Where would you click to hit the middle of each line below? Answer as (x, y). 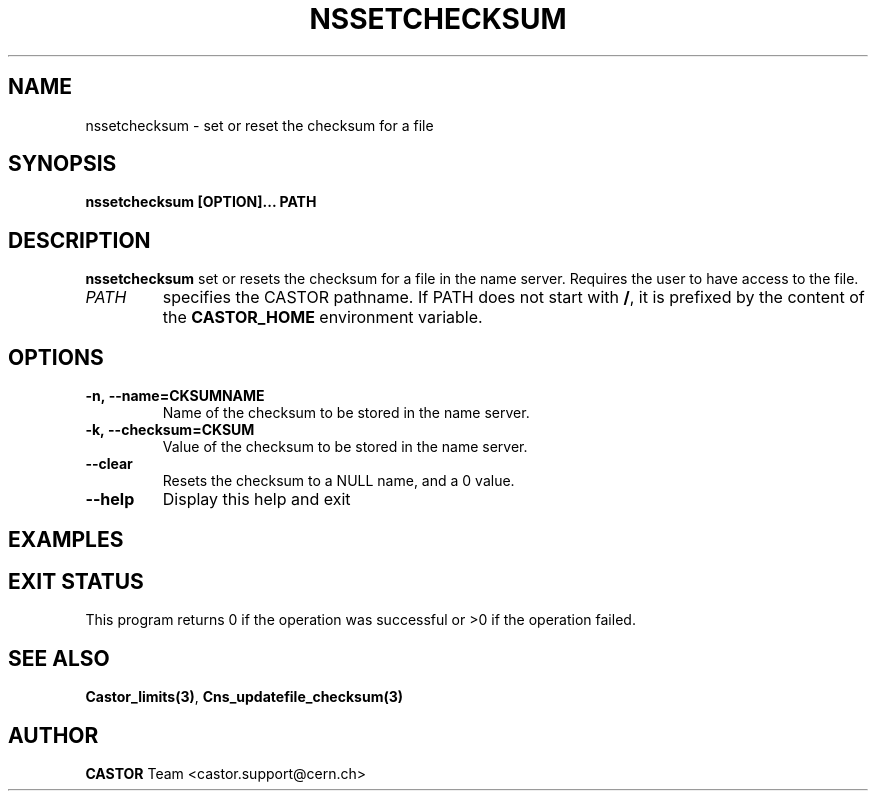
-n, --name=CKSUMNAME (175, 396)
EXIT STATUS (76, 581)
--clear (109, 464)
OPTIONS (56, 357)
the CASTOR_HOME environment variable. (322, 317)
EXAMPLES (66, 539)
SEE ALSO (59, 658)
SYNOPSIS (62, 164)
